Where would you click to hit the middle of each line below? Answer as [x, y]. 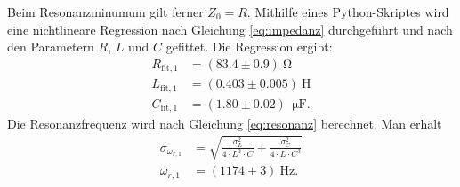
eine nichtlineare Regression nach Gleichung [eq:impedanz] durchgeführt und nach [230, 29]
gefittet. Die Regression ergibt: [249, 47]
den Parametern [51, 47]
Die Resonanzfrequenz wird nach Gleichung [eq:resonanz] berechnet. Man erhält [225, 124]
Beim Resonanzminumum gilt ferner [105, 12]
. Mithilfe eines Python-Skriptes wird [348, 12]
